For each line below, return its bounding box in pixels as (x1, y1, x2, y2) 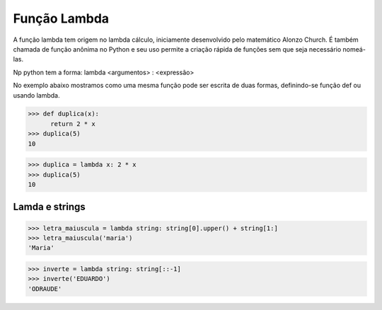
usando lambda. (13, 91, 60, 99)
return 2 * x (50, 120, 95, 127)
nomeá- (342, 45, 366, 53)
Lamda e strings (13, 201, 86, 213)
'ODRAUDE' (28, 285, 62, 293)
